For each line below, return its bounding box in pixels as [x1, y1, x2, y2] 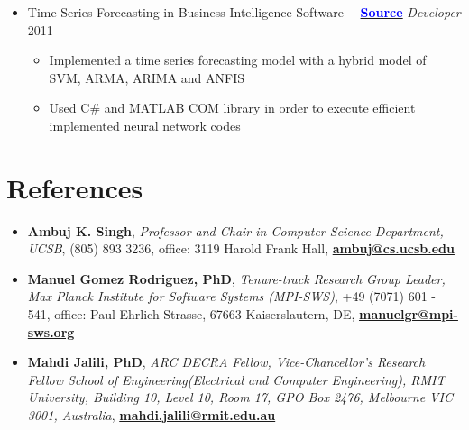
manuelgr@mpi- [359, 305, 458, 324]
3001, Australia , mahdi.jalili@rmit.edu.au [27, 406, 276, 425]
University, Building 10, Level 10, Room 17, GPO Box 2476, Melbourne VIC [27, 388, 453, 407]
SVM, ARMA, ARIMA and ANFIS [49, 68, 245, 87]
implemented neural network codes [49, 115, 241, 134]
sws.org [27, 322, 75, 341]
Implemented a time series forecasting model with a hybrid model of [49, 50, 427, 69]
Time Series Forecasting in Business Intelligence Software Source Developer [27, 3, 461, 21]
